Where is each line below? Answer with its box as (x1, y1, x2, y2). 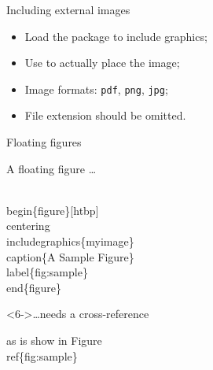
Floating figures (6, 134, 82, 150)
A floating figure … (6, 160, 97, 176)
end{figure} (6, 279, 62, 295)
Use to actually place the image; (24, 54, 180, 71)
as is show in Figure (6, 331, 102, 348)
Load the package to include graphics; (24, 28, 207, 44)
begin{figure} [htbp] (6, 202, 99, 218)
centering (6, 217, 50, 234)
